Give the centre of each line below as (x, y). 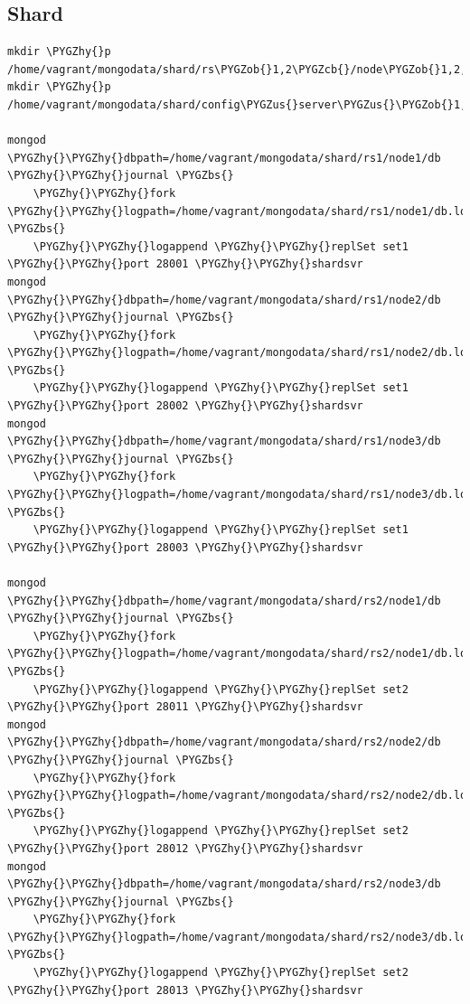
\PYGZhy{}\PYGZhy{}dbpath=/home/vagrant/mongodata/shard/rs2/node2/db (224, 742)
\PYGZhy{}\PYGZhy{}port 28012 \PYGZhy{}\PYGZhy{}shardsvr (185, 848)
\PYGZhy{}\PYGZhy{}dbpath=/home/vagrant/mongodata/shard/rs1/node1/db (224, 158)
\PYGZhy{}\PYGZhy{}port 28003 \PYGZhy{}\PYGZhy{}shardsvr (185, 547)
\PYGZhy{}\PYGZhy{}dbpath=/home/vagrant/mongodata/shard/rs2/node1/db (224, 601)
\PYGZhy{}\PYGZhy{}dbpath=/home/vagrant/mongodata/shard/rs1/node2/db (224, 300)
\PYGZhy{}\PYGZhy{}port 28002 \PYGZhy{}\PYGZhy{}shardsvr (185, 406)
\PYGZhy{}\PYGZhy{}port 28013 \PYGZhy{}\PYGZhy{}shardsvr (185, 990)
